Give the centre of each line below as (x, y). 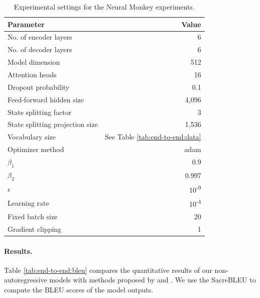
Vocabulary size (32, 137)
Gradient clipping (35, 229)
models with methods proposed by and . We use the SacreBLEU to (153, 280)
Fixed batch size (33, 216)
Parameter (26, 24)
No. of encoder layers (40, 37)
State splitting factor (40, 112)
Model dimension (34, 62)
